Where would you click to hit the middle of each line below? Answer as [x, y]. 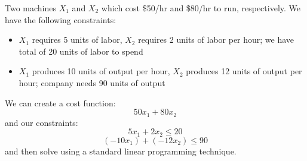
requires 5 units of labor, [77, 40]
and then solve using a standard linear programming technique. [121, 151]
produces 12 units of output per [244, 71]
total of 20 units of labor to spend [81, 51]
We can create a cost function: [60, 102]
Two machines [31, 8]
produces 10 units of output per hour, [101, 71]
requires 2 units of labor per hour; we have [216, 40]
